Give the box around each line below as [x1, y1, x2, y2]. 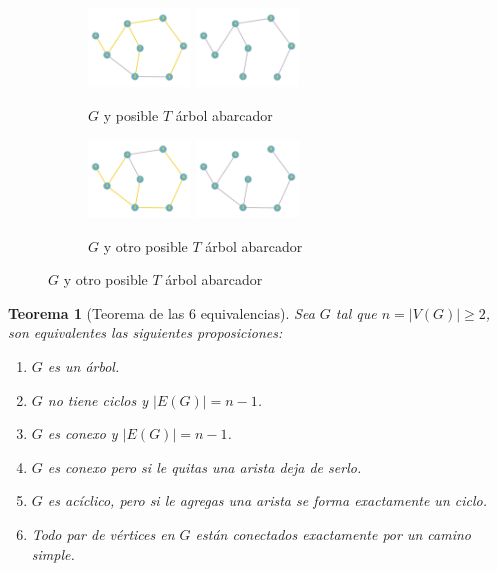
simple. [31, 543, 75, 564]
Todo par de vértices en [31, 523, 175, 544]
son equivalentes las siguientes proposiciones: [8, 322, 283, 343]
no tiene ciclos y [47, 389, 149, 410]
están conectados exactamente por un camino [195, 523, 471, 544]
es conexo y [47, 423, 118, 444]
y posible [103, 104, 159, 125]
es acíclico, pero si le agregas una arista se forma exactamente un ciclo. [47, 490, 487, 511]
